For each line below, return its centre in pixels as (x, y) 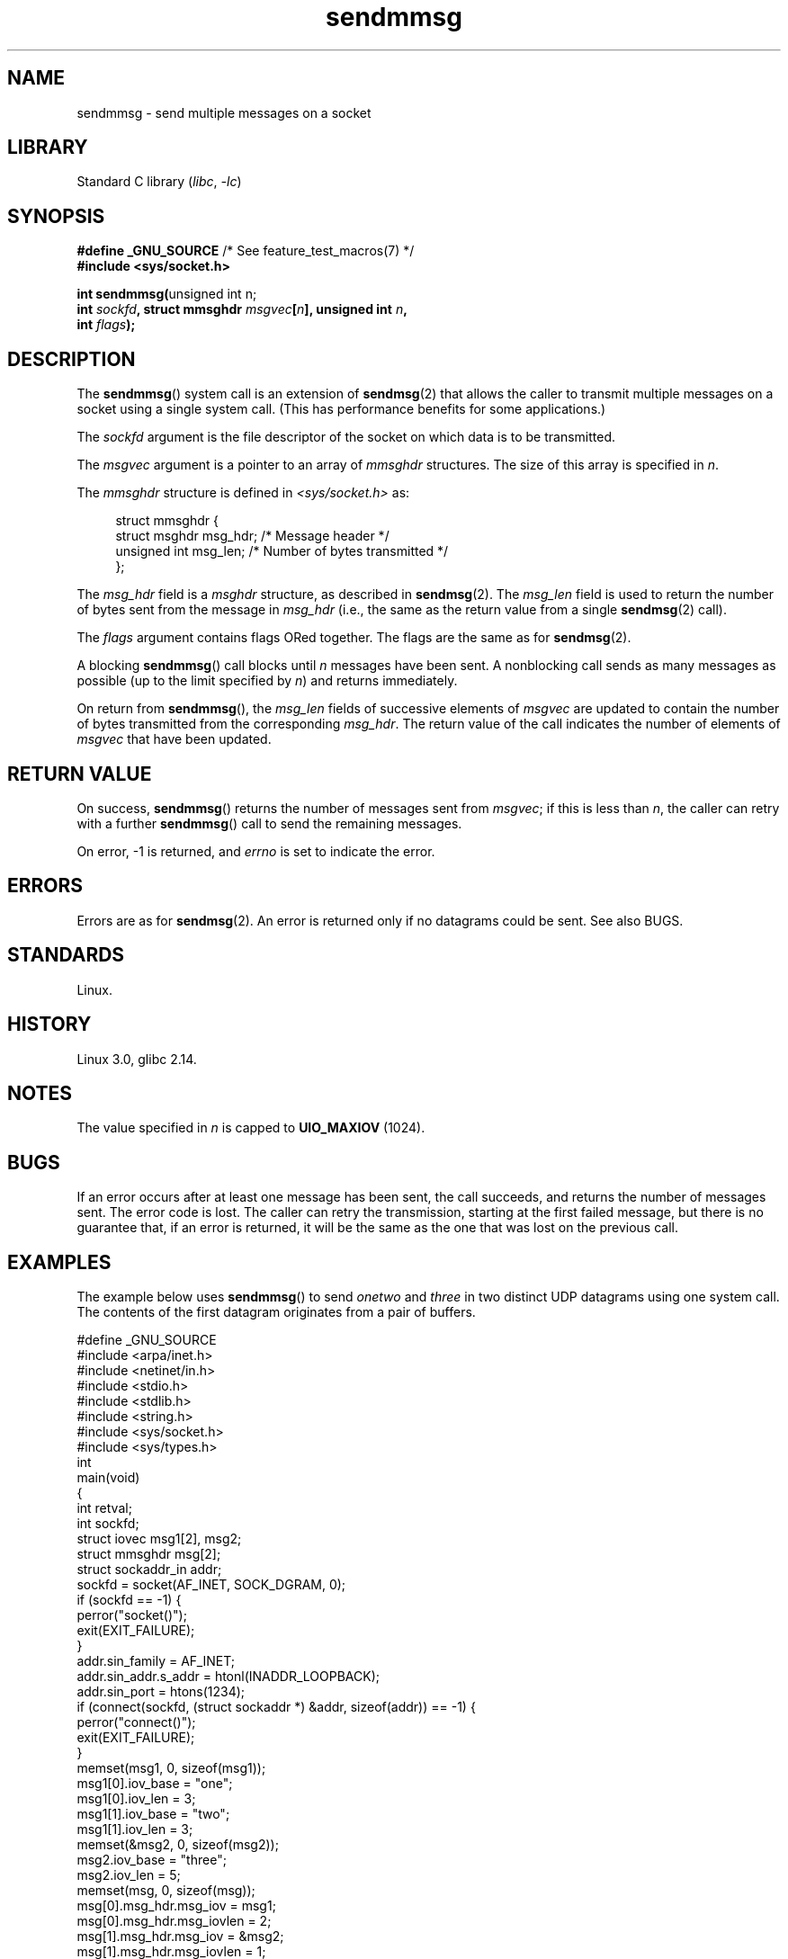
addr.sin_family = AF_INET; (156, 1661)
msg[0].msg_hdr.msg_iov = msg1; (176, 1906)
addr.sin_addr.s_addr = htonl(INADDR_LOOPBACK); (228, 1677)
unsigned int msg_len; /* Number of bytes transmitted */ (282, 551)
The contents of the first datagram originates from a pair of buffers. (276, 1312)
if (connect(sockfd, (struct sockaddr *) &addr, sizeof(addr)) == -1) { (276, 1707)
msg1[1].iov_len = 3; (135, 1829)
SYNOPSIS (56, 216)
